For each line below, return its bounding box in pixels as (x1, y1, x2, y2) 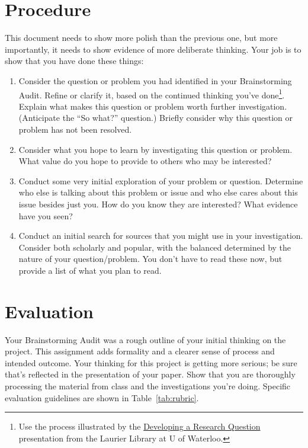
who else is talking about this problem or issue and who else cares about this (18, 186, 298, 199)
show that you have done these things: (5, 55, 144, 67)
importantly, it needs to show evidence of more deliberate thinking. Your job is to (5, 43, 301, 55)
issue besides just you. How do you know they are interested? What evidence (18, 197, 298, 210)
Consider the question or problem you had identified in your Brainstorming (18, 74, 292, 87)
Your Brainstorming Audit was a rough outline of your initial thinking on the (5, 333, 286, 345)
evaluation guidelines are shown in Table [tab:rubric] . (5, 391, 199, 404)
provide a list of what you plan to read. (18, 264, 162, 276)
